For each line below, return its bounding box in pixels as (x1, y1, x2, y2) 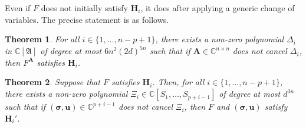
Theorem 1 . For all (5, 33, 80, 45)
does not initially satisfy (41, 2, 128, 14)
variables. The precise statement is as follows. (5, 13, 169, 25)
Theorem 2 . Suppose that (5, 76, 100, 88)
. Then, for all (152, 76, 205, 88)
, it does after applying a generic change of (140, 2, 295, 14)
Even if (5, 2, 31, 14)
